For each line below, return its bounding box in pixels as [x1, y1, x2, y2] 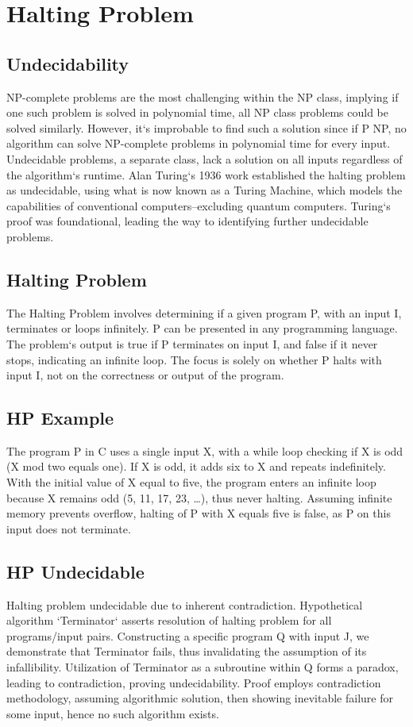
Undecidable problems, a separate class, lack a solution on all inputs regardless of [6, 150, 403, 167]
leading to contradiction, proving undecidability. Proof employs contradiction [6, 674, 381, 690]
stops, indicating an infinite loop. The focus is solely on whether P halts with [6, 351, 382, 367]
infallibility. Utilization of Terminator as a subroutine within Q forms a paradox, [6, 659, 399, 675]
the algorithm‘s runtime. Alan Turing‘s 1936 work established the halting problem [6, 166, 406, 183]
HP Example [6, 406, 114, 430]
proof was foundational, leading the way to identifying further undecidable [6, 213, 369, 229]
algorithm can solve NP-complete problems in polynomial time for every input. [6, 135, 391, 152]
